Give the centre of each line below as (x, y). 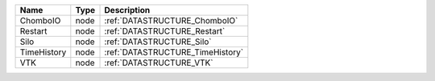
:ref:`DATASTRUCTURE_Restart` (165, 31)
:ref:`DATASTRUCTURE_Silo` (158, 42)
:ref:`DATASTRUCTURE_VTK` (159, 63)
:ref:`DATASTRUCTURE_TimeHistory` (174, 52)
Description (127, 10)
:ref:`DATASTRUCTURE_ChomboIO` (171, 20)
